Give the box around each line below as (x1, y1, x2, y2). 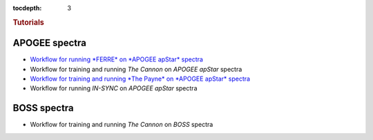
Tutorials (12, 17, 44, 27)
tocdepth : (12, 4, 42, 12)
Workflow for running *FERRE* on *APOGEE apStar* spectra (30, 55, 204, 63)
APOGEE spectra (12, 37, 86, 49)
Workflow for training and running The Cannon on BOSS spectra (30, 121, 213, 129)
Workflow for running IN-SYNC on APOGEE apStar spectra (30, 84, 198, 92)
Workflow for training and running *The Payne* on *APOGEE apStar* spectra (30, 74, 251, 83)
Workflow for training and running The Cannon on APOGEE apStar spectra (30, 65, 242, 73)
